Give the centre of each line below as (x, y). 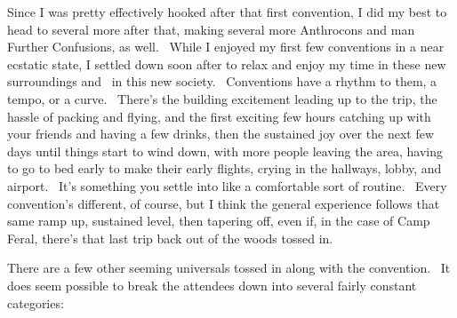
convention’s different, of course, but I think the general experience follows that (224, 203)
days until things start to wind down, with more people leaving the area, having (225, 151)
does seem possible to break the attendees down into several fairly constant (212, 285)
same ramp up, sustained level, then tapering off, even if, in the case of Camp (219, 221)
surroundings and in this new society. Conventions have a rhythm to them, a (222, 81)
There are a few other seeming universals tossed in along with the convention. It (229, 268)
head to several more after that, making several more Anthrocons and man (211, 29)
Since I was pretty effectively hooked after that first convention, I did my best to (227, 12)
